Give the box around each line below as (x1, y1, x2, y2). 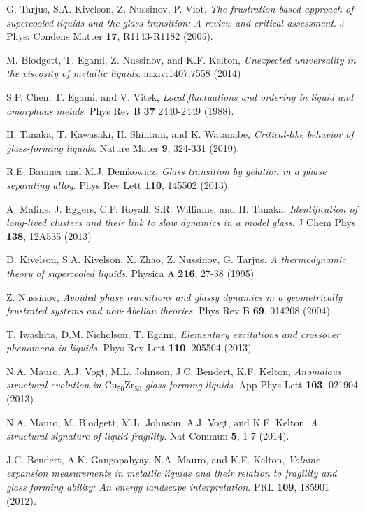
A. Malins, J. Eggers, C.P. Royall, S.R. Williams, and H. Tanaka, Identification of (6, 201, 357, 216)
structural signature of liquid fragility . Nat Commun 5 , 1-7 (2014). (6, 428, 289, 443)
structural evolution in (6, 377, 101, 392)
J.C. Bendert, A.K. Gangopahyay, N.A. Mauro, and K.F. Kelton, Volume (6, 451, 320, 466)
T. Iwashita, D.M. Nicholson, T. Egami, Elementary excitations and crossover (6, 326, 341, 341)
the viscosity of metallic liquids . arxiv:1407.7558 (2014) (6, 66, 241, 80)
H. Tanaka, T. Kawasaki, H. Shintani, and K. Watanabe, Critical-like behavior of (6, 127, 354, 141)
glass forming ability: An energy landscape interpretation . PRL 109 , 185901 (6, 479, 329, 494)
